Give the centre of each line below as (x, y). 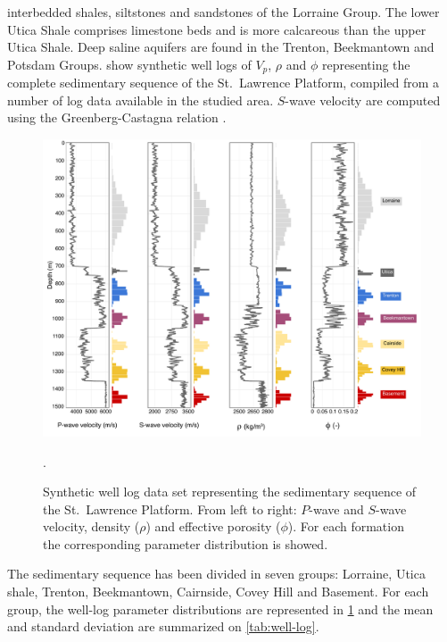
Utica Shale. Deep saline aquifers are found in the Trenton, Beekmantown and (221, 47)
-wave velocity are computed (363, 100)
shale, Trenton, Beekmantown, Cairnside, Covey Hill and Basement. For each (218, 592)
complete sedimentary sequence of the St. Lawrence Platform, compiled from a (223, 83)
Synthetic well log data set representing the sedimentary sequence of (230, 492)
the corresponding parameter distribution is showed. (186, 543)
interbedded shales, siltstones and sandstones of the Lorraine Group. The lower (223, 12)
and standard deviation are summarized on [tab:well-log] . (163, 626)
